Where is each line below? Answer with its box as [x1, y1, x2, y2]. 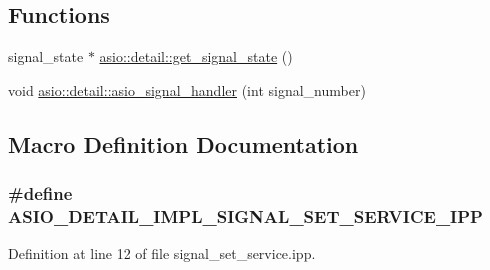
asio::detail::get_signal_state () [99, 46, 293, 67]
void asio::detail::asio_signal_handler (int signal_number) [8, 79, 366, 100]
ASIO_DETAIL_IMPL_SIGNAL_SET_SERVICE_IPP [8, 204, 483, 229]
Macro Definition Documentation [8, 128, 359, 159]
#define [8, 181, 73, 206]
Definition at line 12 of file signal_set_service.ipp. [8, 243, 316, 264]
